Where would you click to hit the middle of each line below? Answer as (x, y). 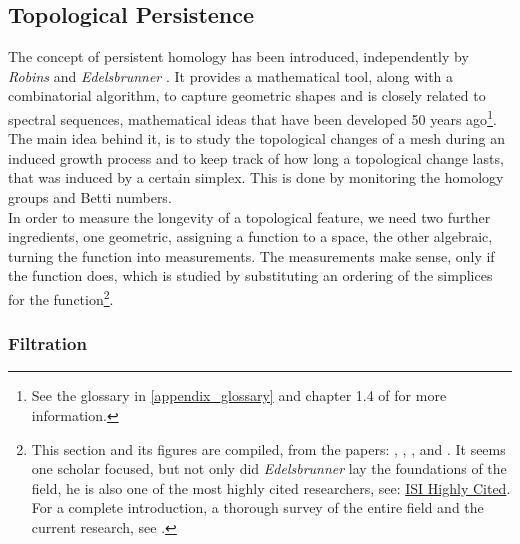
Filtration (47, 343)
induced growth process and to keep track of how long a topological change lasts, (256, 157)
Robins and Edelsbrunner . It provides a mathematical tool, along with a (231, 75)
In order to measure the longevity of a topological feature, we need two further (249, 216)
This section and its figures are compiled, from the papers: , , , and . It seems (268, 448)
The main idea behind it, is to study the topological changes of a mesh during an (256, 138)
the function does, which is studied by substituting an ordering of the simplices (250, 275)
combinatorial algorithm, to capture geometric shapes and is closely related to (247, 95)
